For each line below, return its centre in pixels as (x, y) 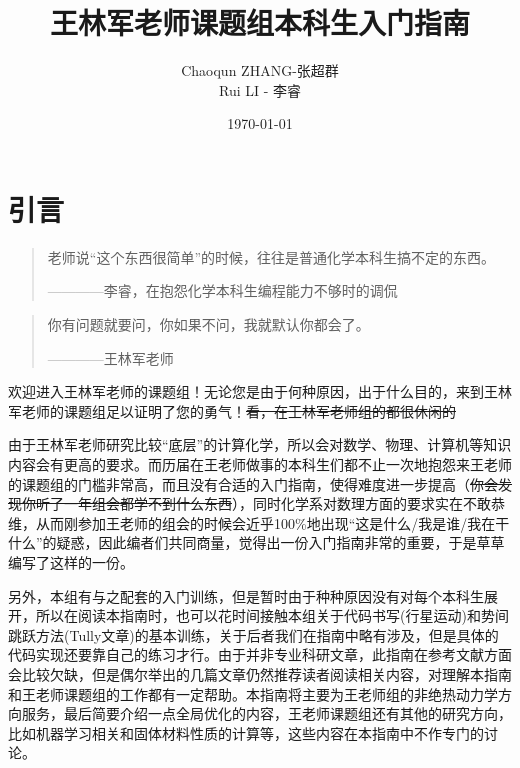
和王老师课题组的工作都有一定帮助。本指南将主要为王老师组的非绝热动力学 (253, 693)
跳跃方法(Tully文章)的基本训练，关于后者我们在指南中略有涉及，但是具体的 (253, 634)
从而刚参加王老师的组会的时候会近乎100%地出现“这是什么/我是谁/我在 (265, 522)
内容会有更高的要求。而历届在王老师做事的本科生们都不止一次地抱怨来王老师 (260, 464)
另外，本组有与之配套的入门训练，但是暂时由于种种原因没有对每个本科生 (246, 595)
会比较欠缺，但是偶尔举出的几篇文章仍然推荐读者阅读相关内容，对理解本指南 (260, 673)
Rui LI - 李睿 (260, 89)
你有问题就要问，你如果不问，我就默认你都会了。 (208, 324)
